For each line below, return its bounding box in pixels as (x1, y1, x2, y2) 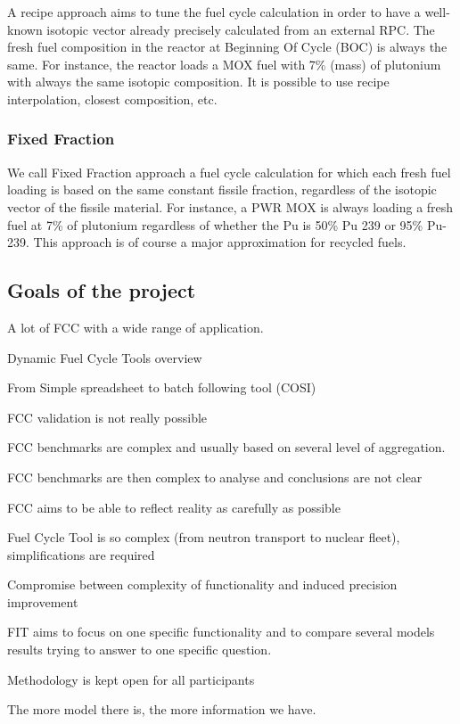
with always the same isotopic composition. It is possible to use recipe (7, 72, 390, 91)
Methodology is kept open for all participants (7, 670, 255, 688)
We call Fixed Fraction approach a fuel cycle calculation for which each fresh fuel (7, 162, 451, 181)
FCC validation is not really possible (7, 407, 208, 426)
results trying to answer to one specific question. (7, 640, 272, 659)
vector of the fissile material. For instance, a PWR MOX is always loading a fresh (7, 197, 454, 216)
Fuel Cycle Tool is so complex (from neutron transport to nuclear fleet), (7, 528, 400, 547)
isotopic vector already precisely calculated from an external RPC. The (46, 20, 435, 38)
